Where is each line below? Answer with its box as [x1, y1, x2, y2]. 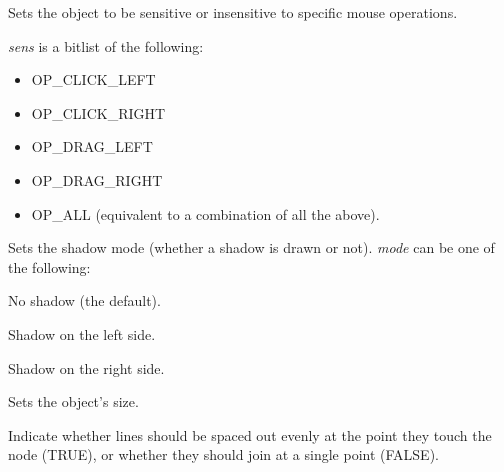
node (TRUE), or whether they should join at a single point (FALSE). [8, 444, 439, 465]
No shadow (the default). [8, 290, 161, 311]
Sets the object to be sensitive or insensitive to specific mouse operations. [8, 2, 458, 22]
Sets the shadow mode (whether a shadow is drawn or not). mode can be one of [8, 237, 495, 258]
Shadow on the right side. [8, 357, 165, 378]
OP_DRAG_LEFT [31, 136, 153, 157]
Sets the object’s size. [8, 391, 139, 412]
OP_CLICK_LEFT [31, 69, 156, 90]
